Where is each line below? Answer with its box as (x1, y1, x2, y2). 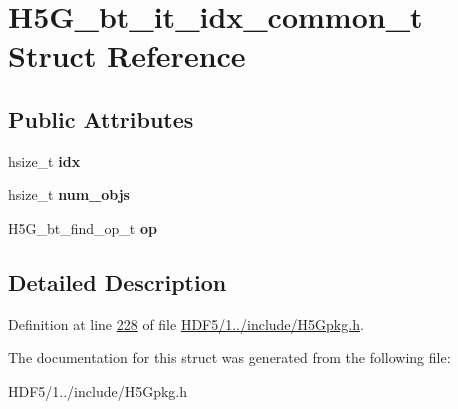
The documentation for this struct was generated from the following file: (8, 347, 451, 368)
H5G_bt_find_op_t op (8, 217, 157, 238)
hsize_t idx (8, 150, 81, 171)
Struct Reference (8, 35, 246, 76)
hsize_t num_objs (8, 184, 130, 205)
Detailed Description (8, 266, 227, 297)
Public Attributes (8, 103, 194, 134)
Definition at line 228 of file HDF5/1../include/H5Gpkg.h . (8, 313, 364, 334)
